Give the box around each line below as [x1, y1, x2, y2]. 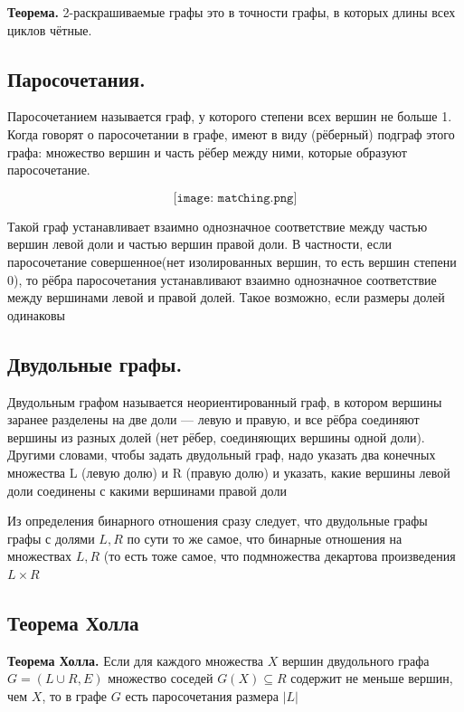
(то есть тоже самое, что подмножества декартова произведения [103, 546, 456, 565]
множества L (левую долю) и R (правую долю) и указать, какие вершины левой [7, 462, 450, 481]
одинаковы [7, 305, 66, 324]
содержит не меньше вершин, [290, 669, 453, 688]
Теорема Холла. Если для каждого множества [7, 650, 263, 669]
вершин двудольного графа [281, 650, 430, 669]
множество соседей [108, 669, 213, 688]
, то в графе [42, 686, 108, 705]
